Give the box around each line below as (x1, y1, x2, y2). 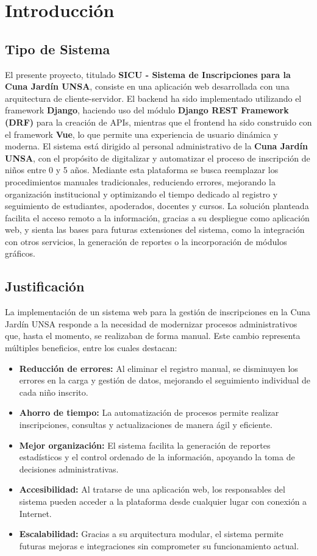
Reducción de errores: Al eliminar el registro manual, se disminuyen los (19, 362, 298, 374)
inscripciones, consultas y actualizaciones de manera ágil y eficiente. (19, 418, 272, 431)
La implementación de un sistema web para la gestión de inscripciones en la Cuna (5, 305, 311, 318)
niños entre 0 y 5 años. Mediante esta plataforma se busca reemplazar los (5, 163, 279, 176)
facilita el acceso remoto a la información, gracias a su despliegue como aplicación (5, 211, 310, 224)
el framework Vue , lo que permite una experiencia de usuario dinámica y (5, 127, 279, 140)
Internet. (19, 507, 52, 519)
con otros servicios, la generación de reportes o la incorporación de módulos (5, 235, 287, 248)
